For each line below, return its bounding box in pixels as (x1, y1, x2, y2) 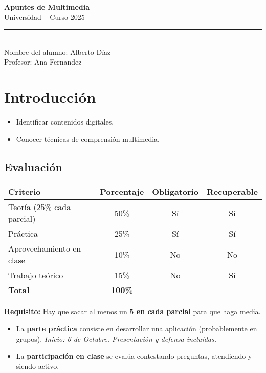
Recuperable (206, 185, 258, 198)
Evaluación (4, 158, 62, 174)
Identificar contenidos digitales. (16, 116, 114, 127)
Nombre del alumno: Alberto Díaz (4, 46, 111, 57)
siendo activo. (16, 360, 59, 371)
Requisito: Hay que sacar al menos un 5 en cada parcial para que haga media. (4, 306, 261, 317)
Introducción (4, 87, 96, 108)
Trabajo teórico (8, 269, 63, 281)
